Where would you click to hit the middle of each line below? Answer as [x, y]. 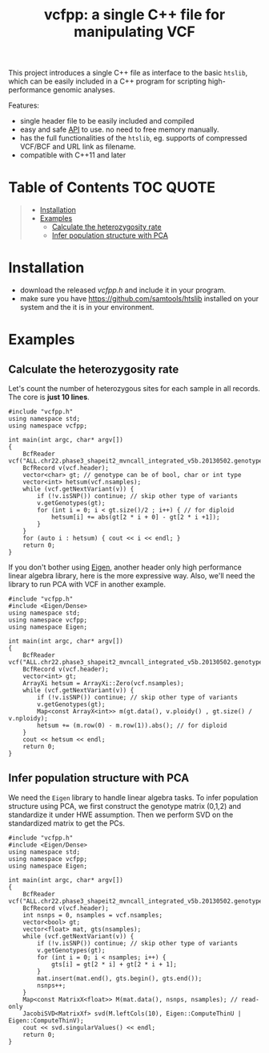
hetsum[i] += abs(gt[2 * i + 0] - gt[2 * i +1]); [135, 517]
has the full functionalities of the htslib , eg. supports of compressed [133, 138]
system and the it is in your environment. [87, 308]
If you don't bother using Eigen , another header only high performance [125, 567]
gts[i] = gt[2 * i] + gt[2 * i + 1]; [114, 964]
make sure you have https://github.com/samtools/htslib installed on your [139, 299]
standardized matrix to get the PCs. [67, 823]
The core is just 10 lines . [49, 397]
